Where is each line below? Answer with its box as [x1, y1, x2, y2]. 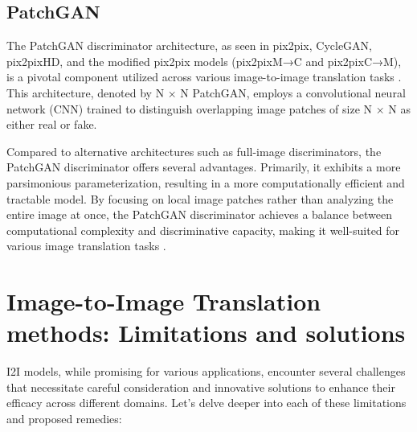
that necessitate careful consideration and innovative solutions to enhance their [6, 378, 395, 395]
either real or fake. [6, 116, 97, 133]
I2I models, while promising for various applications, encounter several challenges [6, 363, 406, 380]
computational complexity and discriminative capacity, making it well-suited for [6, 221, 400, 238]
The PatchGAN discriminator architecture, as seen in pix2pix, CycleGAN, [6, 37, 372, 54]
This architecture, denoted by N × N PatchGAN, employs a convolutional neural [6, 84, 406, 101]
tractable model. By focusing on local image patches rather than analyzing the [6, 190, 394, 207]
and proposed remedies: [6, 410, 122, 427]
